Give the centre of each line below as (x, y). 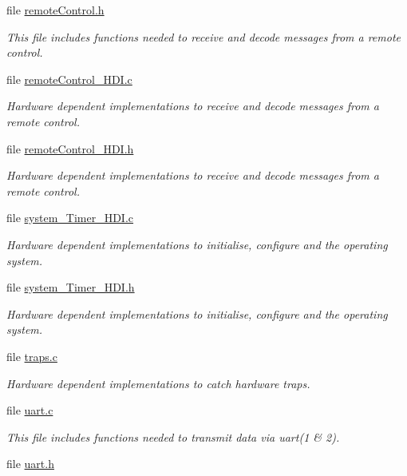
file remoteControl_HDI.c (69, 79)
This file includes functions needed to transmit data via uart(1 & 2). (173, 436)
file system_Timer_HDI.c (70, 218)
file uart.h (30, 464)
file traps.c (32, 356)
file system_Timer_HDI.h (71, 287)
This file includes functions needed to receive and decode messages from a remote (204, 36)
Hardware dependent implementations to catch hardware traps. (158, 383)
